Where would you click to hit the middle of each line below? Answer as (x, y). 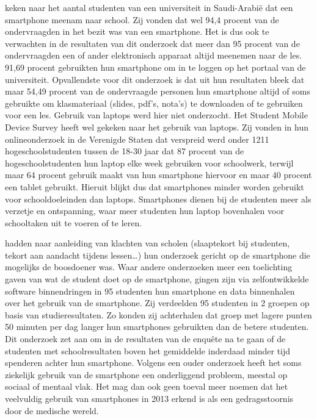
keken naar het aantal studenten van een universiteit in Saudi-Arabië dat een (149, 7)
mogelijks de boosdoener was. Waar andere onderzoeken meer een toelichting (149, 267)
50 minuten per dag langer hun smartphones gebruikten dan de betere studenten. (157, 327)
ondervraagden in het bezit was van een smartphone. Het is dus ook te (137, 31)
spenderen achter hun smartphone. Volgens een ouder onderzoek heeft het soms (153, 363)
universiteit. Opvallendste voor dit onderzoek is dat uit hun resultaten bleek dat (155, 79)
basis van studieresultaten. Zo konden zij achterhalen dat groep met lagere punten (158, 314)
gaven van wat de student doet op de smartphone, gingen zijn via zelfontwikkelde (157, 279)
